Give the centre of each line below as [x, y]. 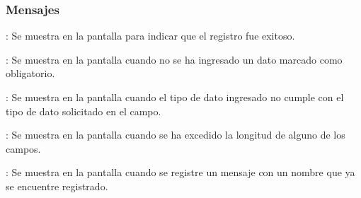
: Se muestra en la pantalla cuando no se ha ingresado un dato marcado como [174, 59]
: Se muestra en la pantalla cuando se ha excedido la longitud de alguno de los [176, 135]
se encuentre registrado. [57, 186]
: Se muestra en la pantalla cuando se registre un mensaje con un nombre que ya [180, 172]
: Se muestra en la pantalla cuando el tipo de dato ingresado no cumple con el [175, 97]
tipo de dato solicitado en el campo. [84, 111]
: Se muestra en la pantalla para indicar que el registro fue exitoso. [150, 36]
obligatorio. [30, 73]
